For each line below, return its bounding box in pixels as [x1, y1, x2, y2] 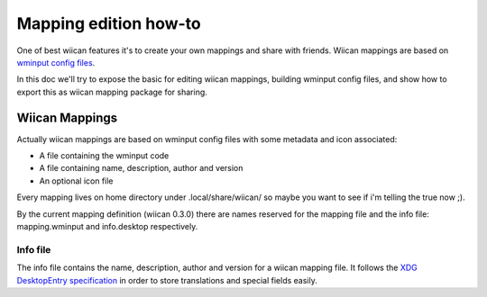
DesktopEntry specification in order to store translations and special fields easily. [16, 274, 317, 285]
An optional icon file [39, 175, 114, 186]
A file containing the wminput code [39, 150, 170, 161]
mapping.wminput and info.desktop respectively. [16, 220, 198, 231]
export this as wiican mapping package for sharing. [16, 86, 207, 97]
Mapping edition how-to [16, 13, 202, 33]
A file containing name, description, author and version [39, 163, 243, 174]
